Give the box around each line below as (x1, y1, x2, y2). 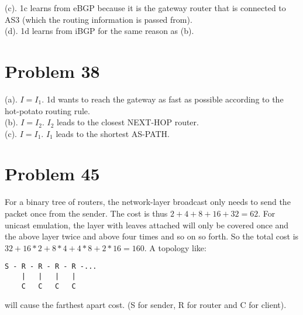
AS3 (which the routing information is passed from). (5, 13, 192, 25)
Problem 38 (5, 59, 100, 83)
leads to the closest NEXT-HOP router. (57, 116, 199, 128)
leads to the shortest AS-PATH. (56, 127, 170, 139)
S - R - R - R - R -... (5, 262, 97, 271)
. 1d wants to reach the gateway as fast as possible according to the (42, 93, 284, 105)
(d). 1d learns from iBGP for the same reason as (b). (5, 25, 194, 37)
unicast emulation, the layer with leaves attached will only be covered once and (5, 218, 289, 231)
